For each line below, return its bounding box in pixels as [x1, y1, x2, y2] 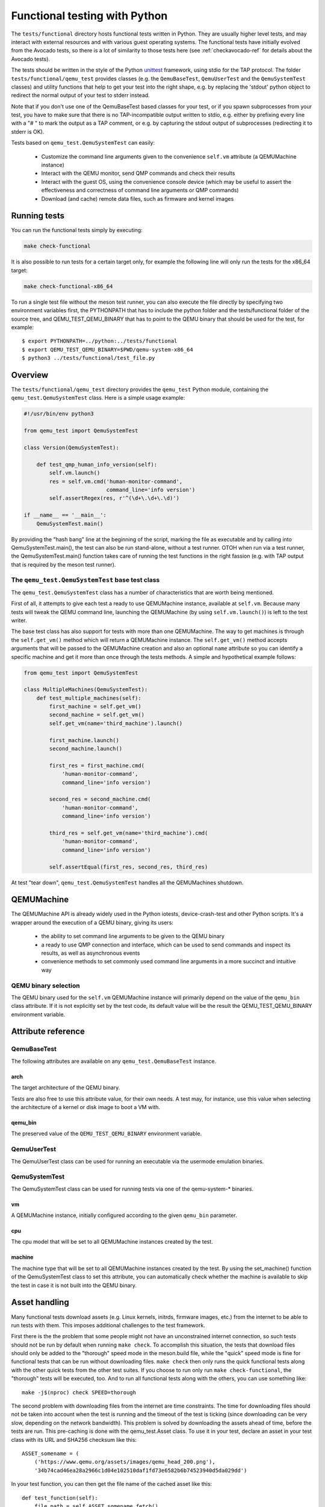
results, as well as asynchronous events [41, 949, 140, 957]
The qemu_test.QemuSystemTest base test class [11, 576, 160, 584]
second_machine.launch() [49, 745, 123, 752]
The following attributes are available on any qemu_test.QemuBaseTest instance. [11, 1057, 217, 1065]
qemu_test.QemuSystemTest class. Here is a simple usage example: [11, 394, 185, 401]
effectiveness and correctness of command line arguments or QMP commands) [41, 187, 239, 194]
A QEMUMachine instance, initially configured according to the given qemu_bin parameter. [11, 1212, 237, 1219]
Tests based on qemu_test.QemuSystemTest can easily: [11, 139, 155, 146]
